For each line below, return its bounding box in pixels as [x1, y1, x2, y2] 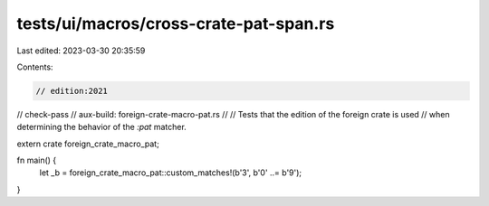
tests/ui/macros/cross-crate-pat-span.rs [16, 14, 335, 33]
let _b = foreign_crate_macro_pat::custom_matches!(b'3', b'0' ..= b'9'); [39, 167, 302, 178]
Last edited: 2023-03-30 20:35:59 [16, 45, 146, 56]
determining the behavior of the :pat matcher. [16, 122, 187, 133]
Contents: [16, 61, 53, 72]
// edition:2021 [35, 86, 109, 96]
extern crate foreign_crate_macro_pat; [16, 138, 160, 149]
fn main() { [16, 154, 57, 166]
